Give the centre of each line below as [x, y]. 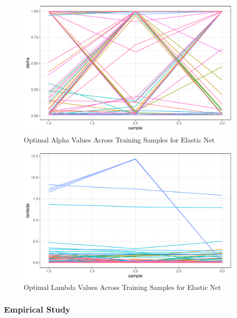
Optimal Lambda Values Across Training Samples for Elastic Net [122, 287]
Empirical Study [37, 309]
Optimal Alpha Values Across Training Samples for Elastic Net [119, 139]
